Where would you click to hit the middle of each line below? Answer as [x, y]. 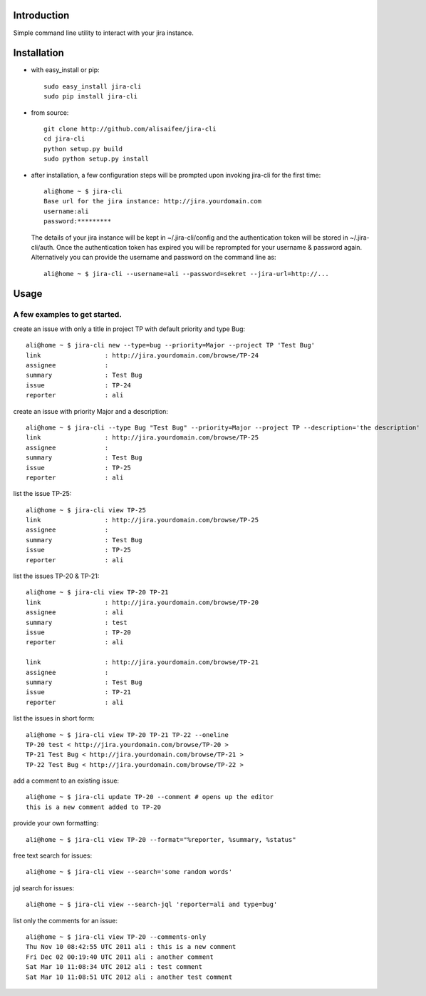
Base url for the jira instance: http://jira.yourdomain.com [152, 201]
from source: [50, 112]
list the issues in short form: [54, 718]
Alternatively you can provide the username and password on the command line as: [154, 258]
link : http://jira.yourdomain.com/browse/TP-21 [142, 662]
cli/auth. [43, 247]
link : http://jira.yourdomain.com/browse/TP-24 [142, 355]
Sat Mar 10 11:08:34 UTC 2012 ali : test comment [114, 967]
